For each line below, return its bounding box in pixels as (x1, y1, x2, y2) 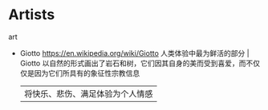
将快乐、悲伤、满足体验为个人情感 (23, 88, 153, 99)
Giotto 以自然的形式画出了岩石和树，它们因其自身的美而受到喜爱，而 (19, 58, 246, 68)
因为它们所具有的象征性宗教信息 (34, 68, 140, 77)
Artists (8, 6, 55, 24)
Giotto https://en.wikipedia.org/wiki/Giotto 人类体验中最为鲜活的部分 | (19, 48, 250, 57)
